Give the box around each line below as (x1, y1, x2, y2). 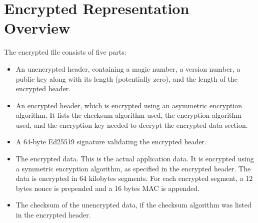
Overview (4, 18, 70, 38)
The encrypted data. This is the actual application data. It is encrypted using (15, 153, 254, 164)
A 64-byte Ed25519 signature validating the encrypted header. (15, 136, 206, 147)
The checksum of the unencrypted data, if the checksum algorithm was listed (15, 199, 251, 210)
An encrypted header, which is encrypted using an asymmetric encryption (15, 100, 242, 110)
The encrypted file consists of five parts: (4, 47, 126, 57)
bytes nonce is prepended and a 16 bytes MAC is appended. (15, 182, 199, 193)
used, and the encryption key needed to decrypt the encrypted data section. (15, 119, 248, 130)
